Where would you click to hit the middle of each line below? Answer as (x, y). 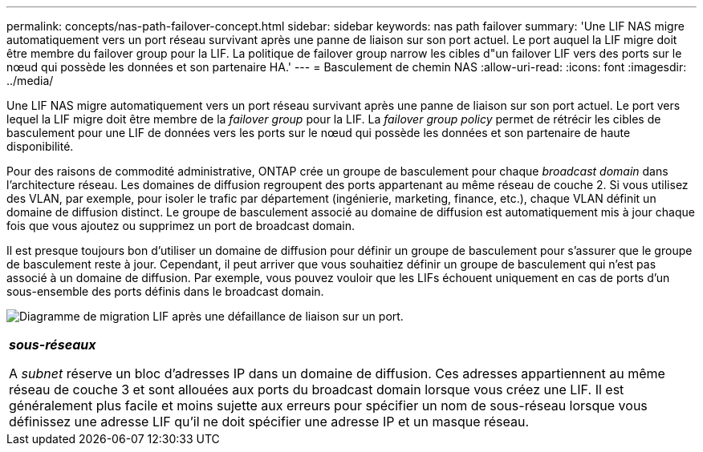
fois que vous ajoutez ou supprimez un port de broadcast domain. (181, 226)
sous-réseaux (53, 345)
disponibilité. (40, 146)
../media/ (30, 81)
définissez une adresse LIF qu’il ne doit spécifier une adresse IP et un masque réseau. (269, 422)
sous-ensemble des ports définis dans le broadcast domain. (165, 291)
